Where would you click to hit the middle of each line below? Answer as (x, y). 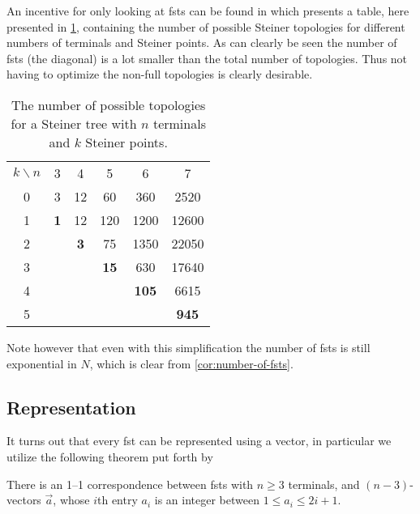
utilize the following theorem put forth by (110, 456)
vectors (24, 500)
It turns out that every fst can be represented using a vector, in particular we (199, 441)
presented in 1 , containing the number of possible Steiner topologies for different (206, 26)
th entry (118, 500)
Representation (71, 407)
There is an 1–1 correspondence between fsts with (130, 484)
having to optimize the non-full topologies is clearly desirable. (160, 74)
